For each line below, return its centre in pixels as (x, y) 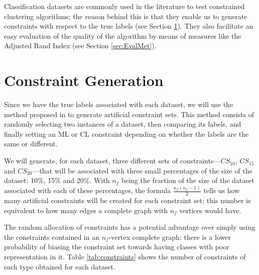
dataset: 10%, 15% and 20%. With (57, 180)
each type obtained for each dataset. (60, 266)
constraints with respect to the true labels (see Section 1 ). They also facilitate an (129, 26)
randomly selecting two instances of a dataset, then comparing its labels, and (123, 124)
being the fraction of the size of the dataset (188, 180)
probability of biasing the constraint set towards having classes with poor (117, 247)
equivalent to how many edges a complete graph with (86, 210)
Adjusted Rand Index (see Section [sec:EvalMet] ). (80, 45)
